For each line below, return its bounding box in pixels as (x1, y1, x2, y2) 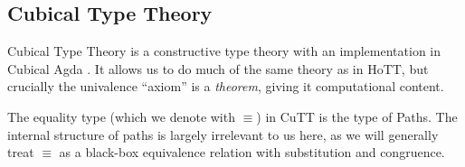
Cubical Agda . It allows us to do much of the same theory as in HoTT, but (7, 59, 429, 78)
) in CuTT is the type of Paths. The (256, 107, 458, 125)
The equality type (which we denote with (7, 107, 235, 125)
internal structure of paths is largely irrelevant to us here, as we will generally (7, 125, 439, 144)
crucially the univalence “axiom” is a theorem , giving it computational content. (7, 77, 444, 96)
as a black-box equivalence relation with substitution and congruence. (59, 143, 445, 162)
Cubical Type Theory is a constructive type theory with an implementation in (7, 42, 441, 60)
